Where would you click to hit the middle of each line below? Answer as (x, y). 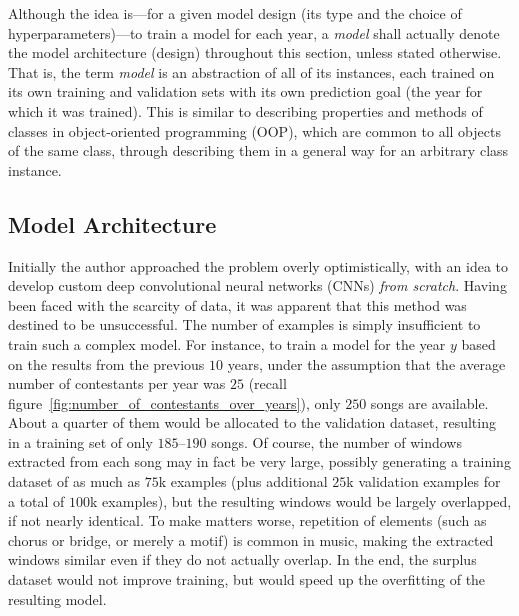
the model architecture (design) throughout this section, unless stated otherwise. (255, 52)
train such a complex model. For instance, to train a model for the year (227, 343)
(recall (267, 383)
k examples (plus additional (243, 481)
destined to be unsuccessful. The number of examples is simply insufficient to (244, 324)
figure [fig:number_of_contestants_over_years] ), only (174, 402)
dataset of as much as (74, 481)
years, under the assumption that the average (366, 363)
